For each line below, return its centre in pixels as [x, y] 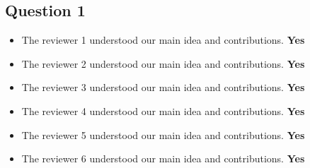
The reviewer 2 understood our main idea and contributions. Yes [163, 63]
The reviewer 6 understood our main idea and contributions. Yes [163, 158]
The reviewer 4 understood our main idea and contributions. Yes [163, 110]
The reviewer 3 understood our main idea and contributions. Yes [163, 87]
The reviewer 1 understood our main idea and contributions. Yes [163, 40]
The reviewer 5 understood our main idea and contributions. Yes [163, 134]
